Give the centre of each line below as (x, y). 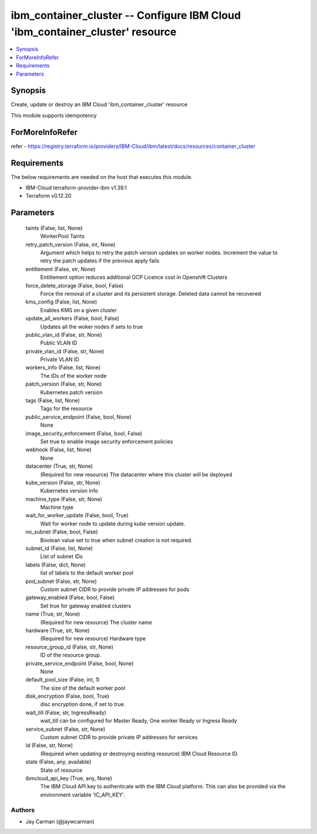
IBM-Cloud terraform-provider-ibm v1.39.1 (76, 188)
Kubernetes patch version (71, 392)
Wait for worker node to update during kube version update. (113, 524)
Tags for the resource (66, 408)
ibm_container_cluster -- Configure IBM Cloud (126, 15)
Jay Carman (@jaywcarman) (60, 821)
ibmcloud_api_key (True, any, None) (69, 778)
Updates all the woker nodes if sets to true (92, 326)
